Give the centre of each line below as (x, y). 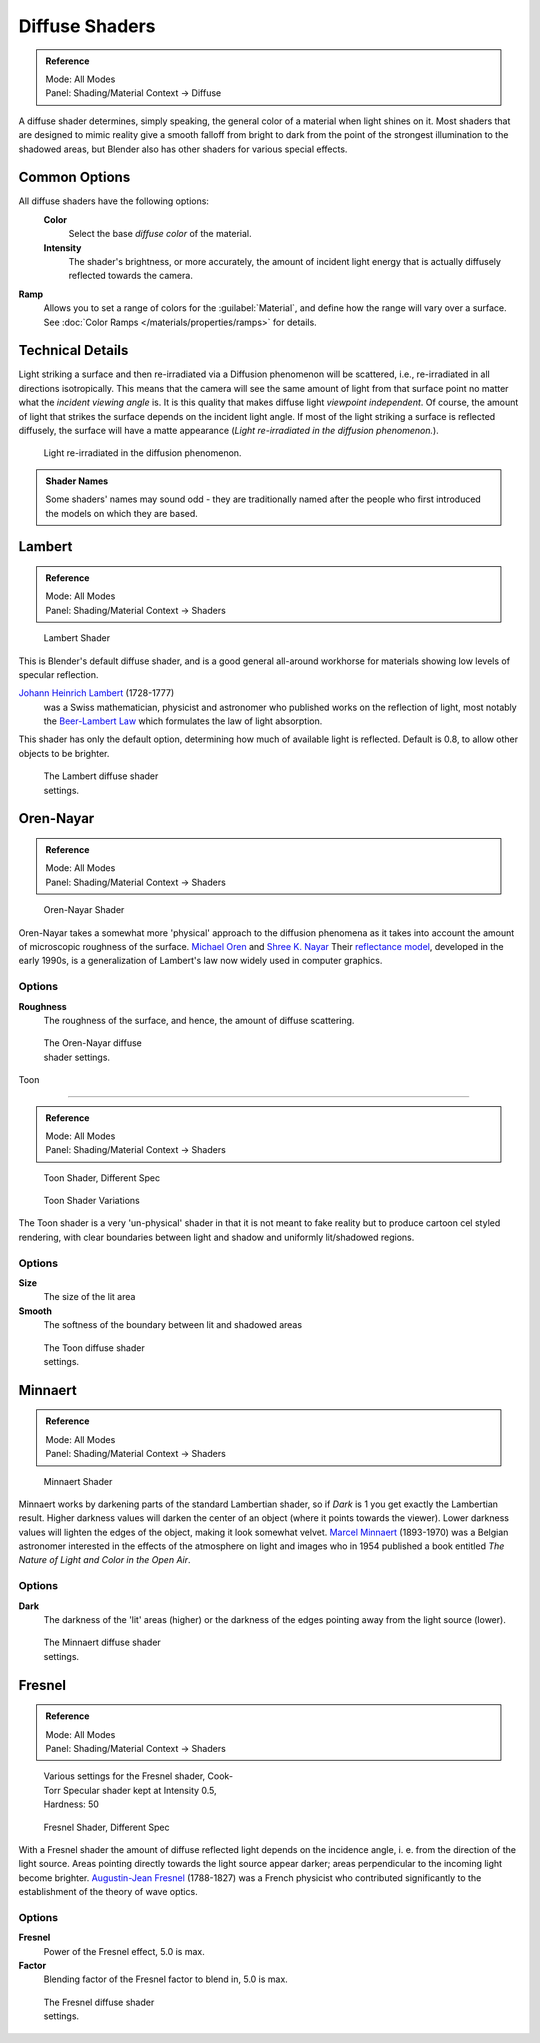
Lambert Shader (76, 638)
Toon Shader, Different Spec (101, 1177)
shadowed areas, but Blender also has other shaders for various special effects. (183, 149)
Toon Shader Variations (91, 1201)
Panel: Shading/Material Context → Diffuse (133, 93)
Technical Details (73, 350)
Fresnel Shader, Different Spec (106, 1827)
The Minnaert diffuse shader (102, 1642)
